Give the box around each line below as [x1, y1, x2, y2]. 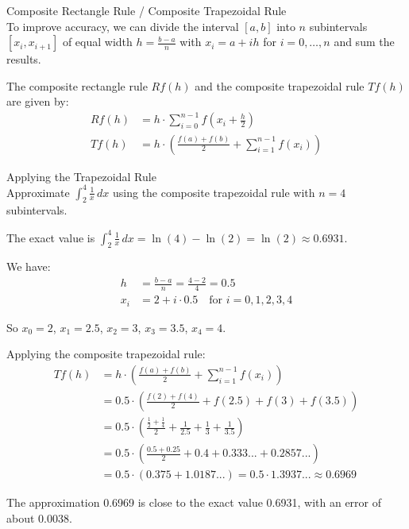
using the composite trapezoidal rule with [112, 183, 315, 200]
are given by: [6, 93, 69, 110]
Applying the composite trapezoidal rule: [6, 346, 206, 362]
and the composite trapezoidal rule [195, 77, 365, 94]
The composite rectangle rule [6, 77, 148, 94]
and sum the [334, 33, 395, 50]
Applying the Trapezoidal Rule [6, 168, 156, 184]
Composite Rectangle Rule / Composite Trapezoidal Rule [6, 2, 287, 18]
